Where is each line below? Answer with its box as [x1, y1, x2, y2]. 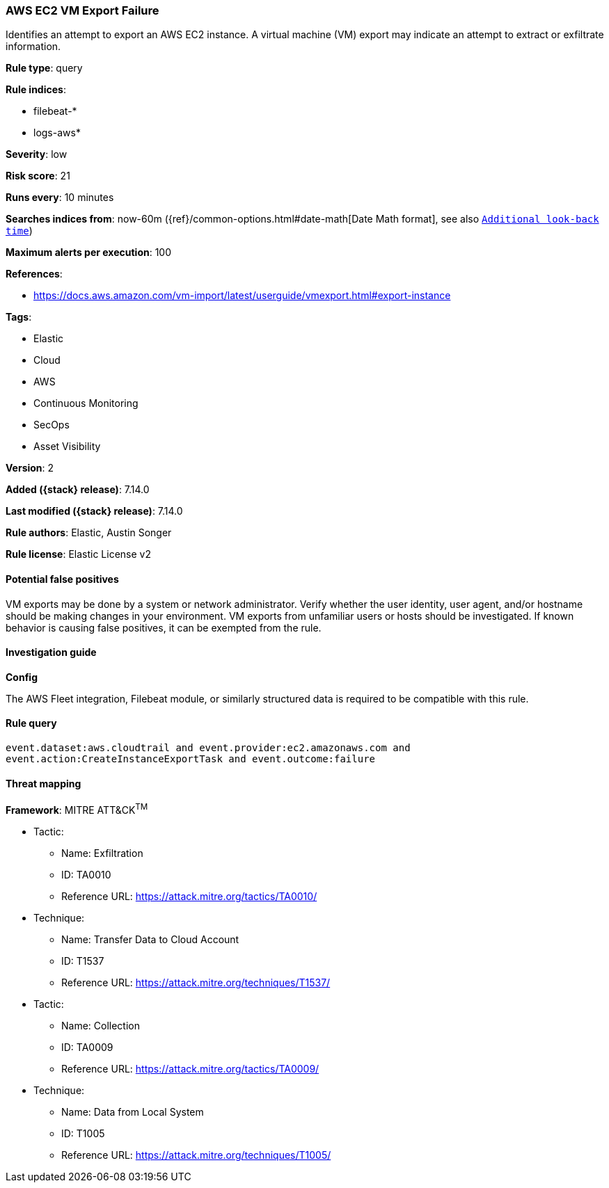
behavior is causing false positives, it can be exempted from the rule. [6, 621, 322, 634]
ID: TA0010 [61, 868, 111, 881]
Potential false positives [6, 572, 119, 585]
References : [6, 268, 63, 280]
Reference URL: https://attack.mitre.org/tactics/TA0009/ [61, 1062, 319, 1075]
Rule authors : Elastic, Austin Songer [6, 527, 172, 539]
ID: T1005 [61, 1127, 105, 1139]
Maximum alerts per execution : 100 [6, 246, 172, 259]
